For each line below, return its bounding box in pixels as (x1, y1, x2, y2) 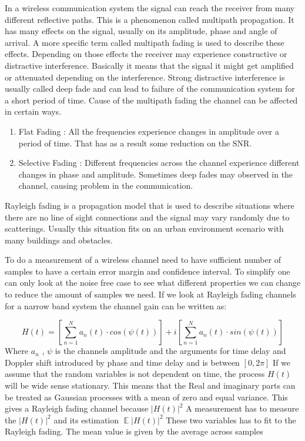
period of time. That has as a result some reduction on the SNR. (18, 136, 252, 149)
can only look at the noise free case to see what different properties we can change (5, 276, 301, 289)
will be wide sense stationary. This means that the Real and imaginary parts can (5, 379, 296, 392)
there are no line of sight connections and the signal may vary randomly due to (5, 211, 290, 223)
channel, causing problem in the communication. (18, 179, 193, 192)
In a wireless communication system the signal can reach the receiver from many (5, 2, 295, 14)
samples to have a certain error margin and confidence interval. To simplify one (5, 265, 290, 277)
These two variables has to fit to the (166, 413, 296, 426)
